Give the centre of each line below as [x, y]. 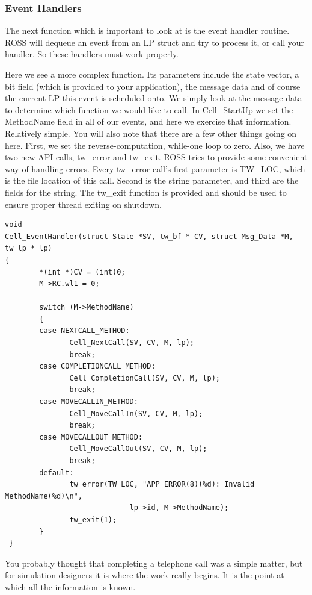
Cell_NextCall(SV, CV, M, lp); [132, 343]
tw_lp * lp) [29, 248]
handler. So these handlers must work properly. [92, 54]
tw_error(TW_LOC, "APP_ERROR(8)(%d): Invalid [162, 484]
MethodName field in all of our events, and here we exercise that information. [148, 121]
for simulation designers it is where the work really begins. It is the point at [145, 575]
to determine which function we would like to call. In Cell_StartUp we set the [149, 109]
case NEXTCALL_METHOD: [84, 331]
